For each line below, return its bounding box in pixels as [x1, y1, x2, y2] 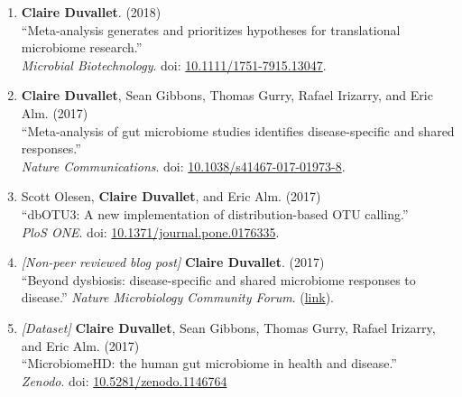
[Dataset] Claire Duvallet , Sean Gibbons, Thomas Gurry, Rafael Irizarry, [21, 318, 436, 337]
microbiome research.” [21, 38, 143, 57]
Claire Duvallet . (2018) [21, 3, 162, 21]
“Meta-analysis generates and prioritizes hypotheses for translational [21, 20, 401, 39]
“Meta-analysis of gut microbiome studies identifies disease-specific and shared [21, 121, 455, 140]
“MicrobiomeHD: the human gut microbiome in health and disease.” [21, 354, 397, 373]
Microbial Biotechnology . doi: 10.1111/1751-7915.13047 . [21, 55, 327, 74]
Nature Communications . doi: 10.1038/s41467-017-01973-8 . [21, 156, 346, 175]
